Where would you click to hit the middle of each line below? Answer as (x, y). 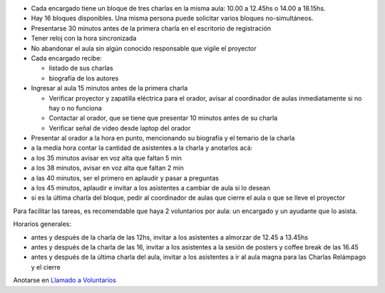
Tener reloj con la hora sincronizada (84, 38)
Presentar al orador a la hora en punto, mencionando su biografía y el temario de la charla (163, 138)
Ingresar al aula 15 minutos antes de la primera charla (109, 88)
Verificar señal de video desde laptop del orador (120, 128)
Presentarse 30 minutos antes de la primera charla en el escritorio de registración (151, 28)
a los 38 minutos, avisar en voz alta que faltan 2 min (108, 168)
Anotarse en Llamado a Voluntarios (65, 280)
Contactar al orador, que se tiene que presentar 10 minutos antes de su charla (163, 118)
